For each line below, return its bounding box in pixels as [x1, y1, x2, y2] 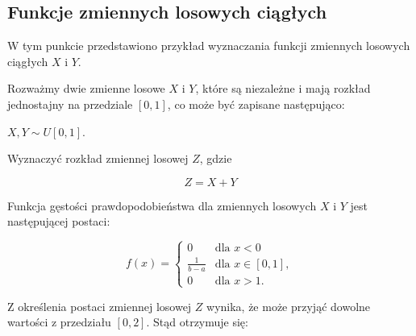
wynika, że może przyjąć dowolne [206, 297, 371, 314]
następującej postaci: [7, 213, 110, 230]
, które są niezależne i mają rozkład [195, 80, 371, 97]
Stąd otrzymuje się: [153, 313, 248, 330]
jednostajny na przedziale [7, 95, 133, 112]
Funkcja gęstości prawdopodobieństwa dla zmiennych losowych [7, 197, 317, 214]
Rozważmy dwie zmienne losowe [7, 80, 165, 97]
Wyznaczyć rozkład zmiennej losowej [7, 150, 189, 167]
